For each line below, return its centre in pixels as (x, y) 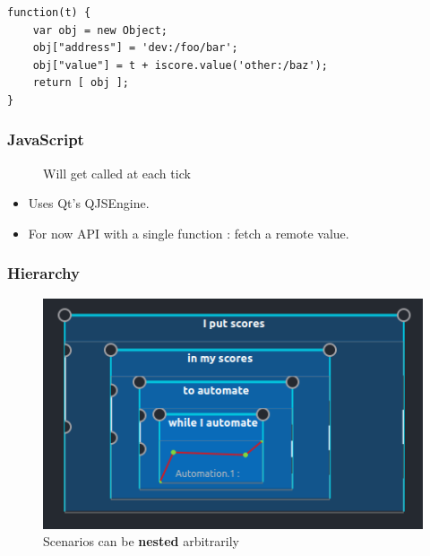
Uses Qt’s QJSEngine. (89, 203)
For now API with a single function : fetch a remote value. (189, 233)
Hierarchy (43, 273)
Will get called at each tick (117, 173)
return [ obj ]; (81, 83)
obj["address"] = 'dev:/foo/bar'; (135, 48)
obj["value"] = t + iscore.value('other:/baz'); (180, 65)
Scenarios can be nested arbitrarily (141, 541)
